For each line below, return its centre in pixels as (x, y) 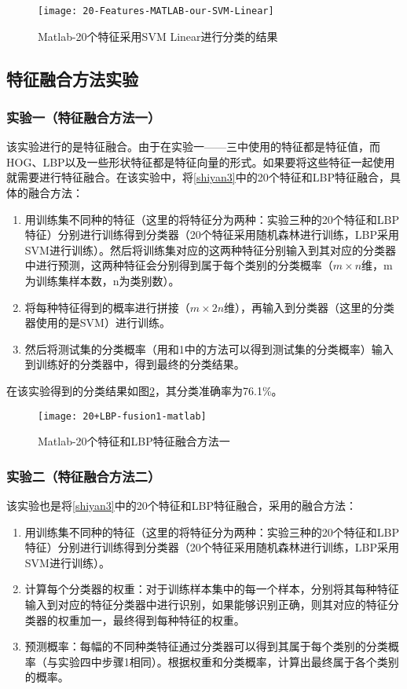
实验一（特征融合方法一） (84, 117)
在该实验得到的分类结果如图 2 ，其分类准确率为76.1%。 (145, 390)
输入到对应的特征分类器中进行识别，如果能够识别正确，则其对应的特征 (206, 604)
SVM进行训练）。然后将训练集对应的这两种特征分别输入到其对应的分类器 (210, 249)
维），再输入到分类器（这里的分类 (310, 307)
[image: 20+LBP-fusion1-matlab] (122, 416)
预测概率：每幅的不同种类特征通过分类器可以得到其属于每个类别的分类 (206, 646)
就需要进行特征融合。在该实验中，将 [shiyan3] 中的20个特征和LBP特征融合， (198, 177)
